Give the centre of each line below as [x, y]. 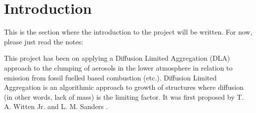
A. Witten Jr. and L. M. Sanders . [56, 106]
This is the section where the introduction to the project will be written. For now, [128, 32]
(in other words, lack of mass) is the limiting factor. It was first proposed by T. [124, 96]
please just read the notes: [44, 41]
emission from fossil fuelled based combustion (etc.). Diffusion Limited [110, 77]
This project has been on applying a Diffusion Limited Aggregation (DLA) [117, 58]
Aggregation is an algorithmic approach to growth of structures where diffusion [124, 87]
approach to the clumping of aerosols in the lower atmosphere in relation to [118, 67]
